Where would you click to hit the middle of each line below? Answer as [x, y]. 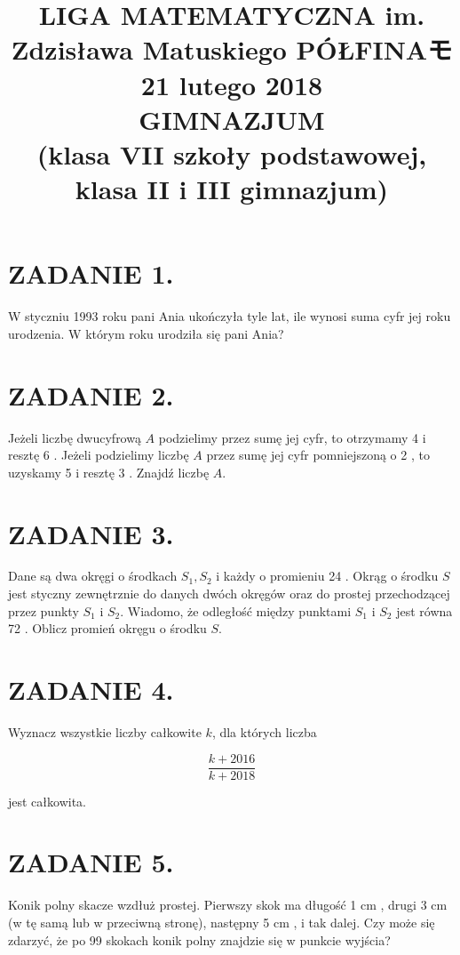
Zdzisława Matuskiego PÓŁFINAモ [232, 49]
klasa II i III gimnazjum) [232, 189]
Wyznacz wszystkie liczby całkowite [105, 731]
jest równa [424, 610]
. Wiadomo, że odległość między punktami [236, 610]
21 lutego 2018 [232, 84]
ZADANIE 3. [91, 533]
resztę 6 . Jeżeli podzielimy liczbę [99, 455]
